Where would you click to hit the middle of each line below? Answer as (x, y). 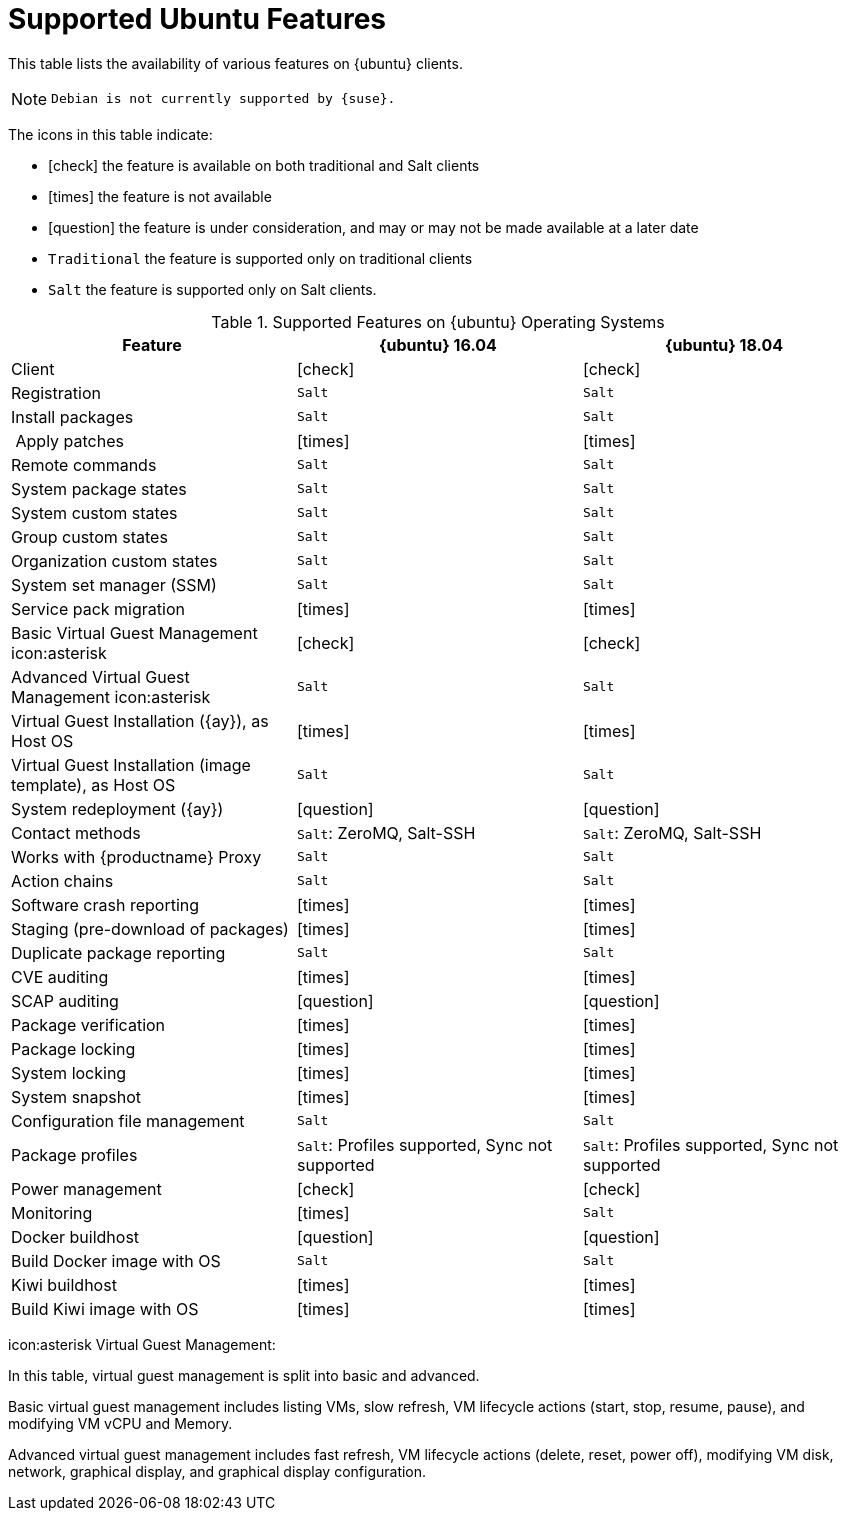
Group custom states (89, 536)
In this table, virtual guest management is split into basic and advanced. (244, 1375)
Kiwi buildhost (64, 1284)
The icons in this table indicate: (110, 134)
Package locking (73, 1048)
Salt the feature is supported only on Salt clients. (212, 289)
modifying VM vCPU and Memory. (120, 1423)
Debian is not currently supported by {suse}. (223, 99)
